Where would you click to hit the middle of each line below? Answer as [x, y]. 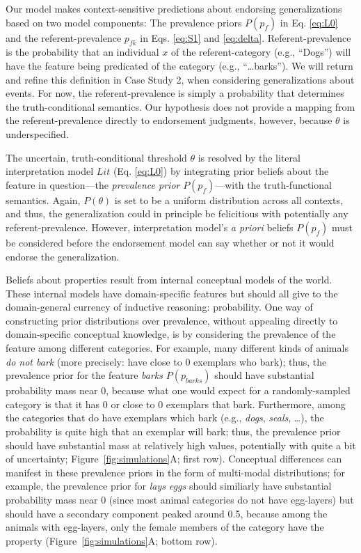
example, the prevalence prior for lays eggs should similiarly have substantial [169, 486]
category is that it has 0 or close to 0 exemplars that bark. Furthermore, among [176, 404]
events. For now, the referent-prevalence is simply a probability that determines [175, 93]
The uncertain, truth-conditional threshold [96, 157]
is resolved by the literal [249, 157]
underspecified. [37, 133]
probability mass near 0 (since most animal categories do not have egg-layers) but [180, 500]
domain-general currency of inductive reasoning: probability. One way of [159, 307]
